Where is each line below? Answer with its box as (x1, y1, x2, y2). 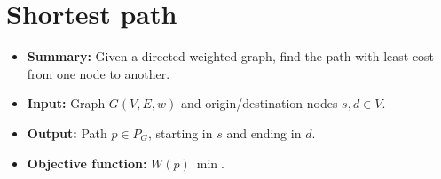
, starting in (148, 123, 213, 142)
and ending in (226, 123, 302, 142)
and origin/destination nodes (181, 94, 338, 113)
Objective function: (27, 153, 147, 172)
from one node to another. (27, 64, 170, 82)
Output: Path (27, 123, 107, 142)
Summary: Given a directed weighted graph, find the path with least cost (27, 47, 435, 66)
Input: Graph (27, 94, 106, 113)
